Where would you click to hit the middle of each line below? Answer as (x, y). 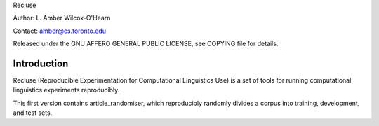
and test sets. (33, 113)
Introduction (41, 63)
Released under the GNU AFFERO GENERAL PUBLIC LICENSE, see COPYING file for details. (146, 44)
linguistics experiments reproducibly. (66, 90)
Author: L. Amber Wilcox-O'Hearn (62, 18)
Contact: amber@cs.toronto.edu (60, 31)
